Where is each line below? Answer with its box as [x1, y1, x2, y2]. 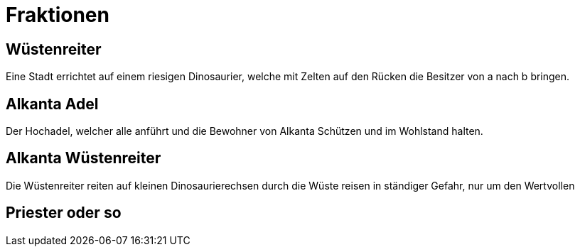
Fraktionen [6, 3, 109, 27]
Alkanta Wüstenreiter [6, 149, 161, 168]
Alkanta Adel [6, 94, 99, 113]
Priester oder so [6, 204, 122, 222]
